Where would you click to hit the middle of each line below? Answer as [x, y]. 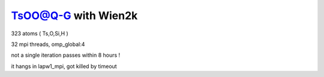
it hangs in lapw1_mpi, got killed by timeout [64, 66]
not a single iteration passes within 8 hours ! [66, 55]
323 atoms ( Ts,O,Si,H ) [40, 33]
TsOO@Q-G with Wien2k [74, 16]
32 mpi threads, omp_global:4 [48, 44]
